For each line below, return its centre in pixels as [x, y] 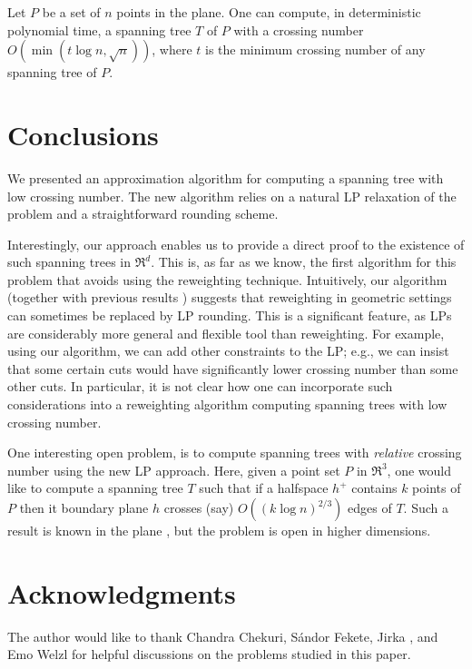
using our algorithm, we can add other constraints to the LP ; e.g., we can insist [228, 351]
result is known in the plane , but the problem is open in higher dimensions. [219, 530]
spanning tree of [52, 72]
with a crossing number [299, 30]
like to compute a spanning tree [95, 488]
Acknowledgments [122, 592]
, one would [419, 470]
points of [437, 488]
